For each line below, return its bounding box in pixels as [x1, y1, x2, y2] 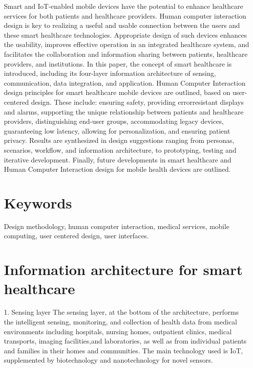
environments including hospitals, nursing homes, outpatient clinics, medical [4, 326, 232, 336]
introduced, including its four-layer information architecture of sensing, [4, 68, 216, 78]
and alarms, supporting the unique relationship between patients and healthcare [4, 106, 244, 116]
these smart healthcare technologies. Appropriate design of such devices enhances [4, 29, 247, 40]
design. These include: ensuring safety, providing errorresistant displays [31, 96, 244, 107]
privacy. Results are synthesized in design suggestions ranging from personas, [4, 135, 234, 145]
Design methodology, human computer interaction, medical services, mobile [4, 221, 230, 231]
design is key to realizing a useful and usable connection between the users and [4, 20, 240, 30]
